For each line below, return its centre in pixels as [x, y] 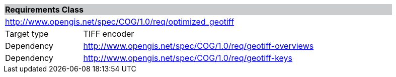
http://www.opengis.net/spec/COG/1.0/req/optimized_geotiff [120, 22]
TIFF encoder [109, 34]
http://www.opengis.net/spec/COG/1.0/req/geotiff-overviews [199, 46]
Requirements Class [44, 10]
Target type [27, 34]
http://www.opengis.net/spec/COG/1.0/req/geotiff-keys [188, 58]
